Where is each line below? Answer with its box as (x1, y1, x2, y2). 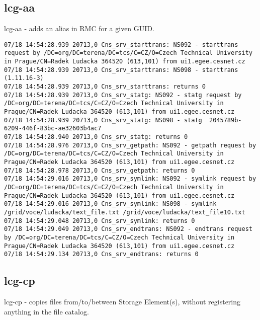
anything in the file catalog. (4, 306, 89, 316)
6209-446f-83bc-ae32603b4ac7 (4, 125, 102, 132)
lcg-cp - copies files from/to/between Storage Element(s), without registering (4, 296, 241, 307)
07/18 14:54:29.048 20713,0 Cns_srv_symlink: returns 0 (4, 217, 195, 224)
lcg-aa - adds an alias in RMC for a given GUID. (4, 23, 154, 34)
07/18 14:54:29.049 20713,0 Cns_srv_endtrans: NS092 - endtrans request (4, 225, 252, 233)
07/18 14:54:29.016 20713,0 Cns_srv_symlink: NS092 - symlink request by (4, 175, 256, 183)
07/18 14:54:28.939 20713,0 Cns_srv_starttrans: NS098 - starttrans (4, 66, 238, 73)
